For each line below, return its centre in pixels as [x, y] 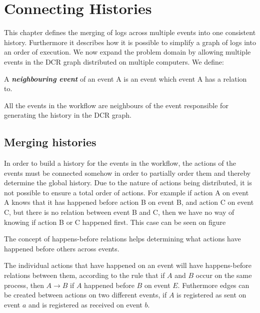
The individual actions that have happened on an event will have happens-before [128, 265]
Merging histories [50, 142]
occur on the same [224, 275]
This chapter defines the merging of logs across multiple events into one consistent [130, 32]
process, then [24, 285]
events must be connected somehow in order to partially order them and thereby [127, 173]
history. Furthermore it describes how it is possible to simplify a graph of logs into [130, 42]
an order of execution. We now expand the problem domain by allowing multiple [127, 52]
